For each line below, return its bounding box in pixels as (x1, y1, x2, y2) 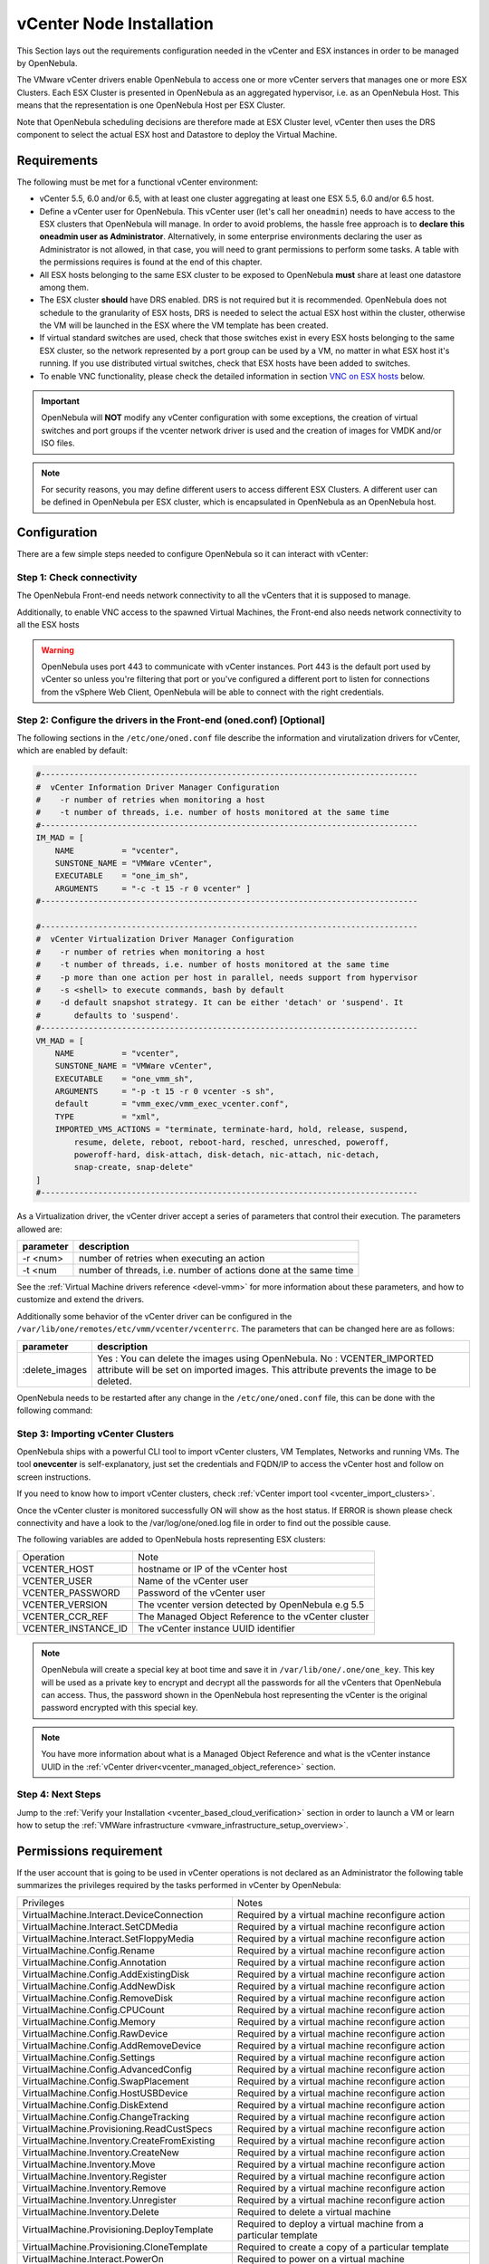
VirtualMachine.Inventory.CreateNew (22, 2146, 180, 2159)
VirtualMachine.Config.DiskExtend (22, 2098, 168, 2111)
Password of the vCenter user (137, 1586, 266, 1598)
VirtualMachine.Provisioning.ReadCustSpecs (22, 2122, 213, 2134)
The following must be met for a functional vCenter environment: (16, 177, 258, 187)
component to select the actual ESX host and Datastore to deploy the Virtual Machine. (16, 129, 338, 139)
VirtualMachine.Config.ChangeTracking (22, 2110, 190, 2123)
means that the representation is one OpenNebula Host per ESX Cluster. (16, 100, 285, 110)
